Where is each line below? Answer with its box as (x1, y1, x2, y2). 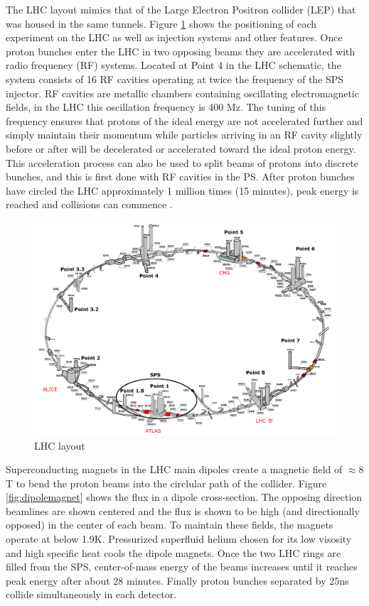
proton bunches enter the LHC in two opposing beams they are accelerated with (6, 43, 355, 58)
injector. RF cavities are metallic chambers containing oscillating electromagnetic (6, 85, 359, 100)
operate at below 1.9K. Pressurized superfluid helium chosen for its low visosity (6, 531, 352, 546)
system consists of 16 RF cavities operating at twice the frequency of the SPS (6, 71, 344, 86)
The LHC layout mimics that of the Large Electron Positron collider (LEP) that (6, 2, 356, 16)
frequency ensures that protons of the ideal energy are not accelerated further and (6, 113, 363, 128)
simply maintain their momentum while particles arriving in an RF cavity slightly (6, 127, 363, 142)
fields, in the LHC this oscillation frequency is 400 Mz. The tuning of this (6, 99, 326, 114)
